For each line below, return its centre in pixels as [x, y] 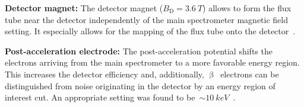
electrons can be [250, 74]
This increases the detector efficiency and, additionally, [104, 74]
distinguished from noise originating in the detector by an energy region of [140, 85]
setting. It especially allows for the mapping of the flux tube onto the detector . [150, 31]
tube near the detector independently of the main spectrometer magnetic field [147, 19]
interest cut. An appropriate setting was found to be [100, 97]
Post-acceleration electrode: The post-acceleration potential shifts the [139, 51]
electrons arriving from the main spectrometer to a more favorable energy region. [152, 62]
